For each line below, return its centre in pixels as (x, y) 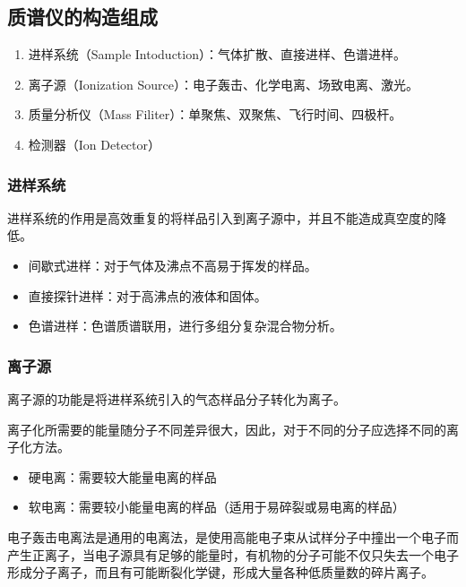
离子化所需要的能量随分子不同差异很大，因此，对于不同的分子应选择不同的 (227, 429)
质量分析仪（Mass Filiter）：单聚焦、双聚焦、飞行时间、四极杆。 (215, 114)
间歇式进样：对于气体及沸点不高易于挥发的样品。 (173, 265)
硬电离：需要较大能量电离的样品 (122, 476)
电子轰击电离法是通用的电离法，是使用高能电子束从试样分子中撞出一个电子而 (233, 536)
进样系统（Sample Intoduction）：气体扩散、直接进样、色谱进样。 (217, 54)
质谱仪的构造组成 (82, 17)
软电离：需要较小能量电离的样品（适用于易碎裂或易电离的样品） (216, 507)
